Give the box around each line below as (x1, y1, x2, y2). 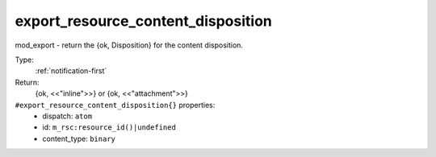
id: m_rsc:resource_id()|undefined (42, 122, 177, 132)
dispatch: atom (42, 111, 93, 121)
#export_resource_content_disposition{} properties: (15, 100, 216, 109)
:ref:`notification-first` (35, 66, 107, 76)
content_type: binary (42, 134, 116, 143)
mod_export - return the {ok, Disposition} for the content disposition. (15, 40, 244, 50)
